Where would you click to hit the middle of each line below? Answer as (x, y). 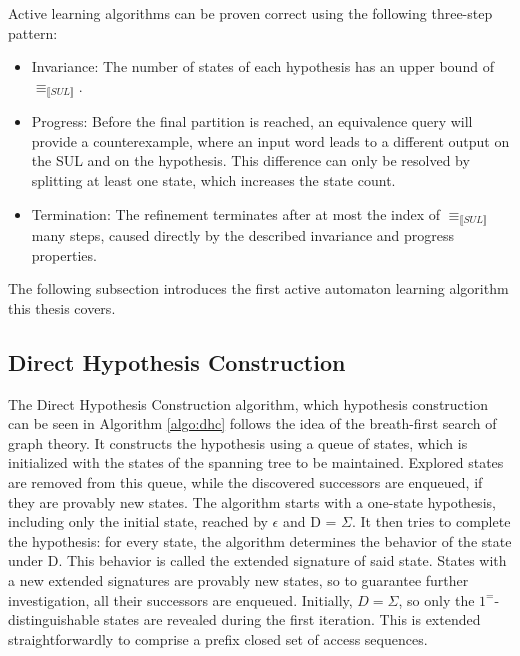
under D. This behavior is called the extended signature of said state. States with (257, 560)
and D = (309, 521)
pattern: (33, 32)
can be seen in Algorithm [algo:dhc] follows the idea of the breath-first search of (252, 423)
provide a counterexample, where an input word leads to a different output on (270, 140)
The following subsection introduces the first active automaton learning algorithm (258, 288)
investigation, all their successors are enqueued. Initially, (180, 599)
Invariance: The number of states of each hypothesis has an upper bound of (262, 66)
